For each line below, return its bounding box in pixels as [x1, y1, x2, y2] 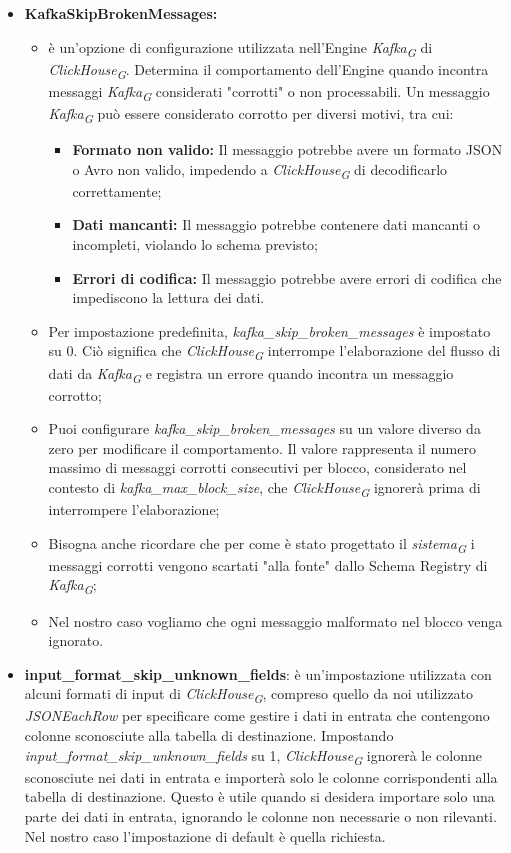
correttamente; [72, 180, 162, 201]
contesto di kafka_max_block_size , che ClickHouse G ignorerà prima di [48, 477, 481, 500]
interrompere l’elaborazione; [48, 499, 220, 520]
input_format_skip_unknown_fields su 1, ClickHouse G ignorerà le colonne [24, 744, 483, 768]
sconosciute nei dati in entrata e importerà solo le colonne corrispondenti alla [24, 766, 498, 787]
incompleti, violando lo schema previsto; [72, 234, 318, 254]
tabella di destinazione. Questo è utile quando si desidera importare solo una [24, 786, 495, 807]
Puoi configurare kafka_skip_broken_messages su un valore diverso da [48, 418, 481, 439]
